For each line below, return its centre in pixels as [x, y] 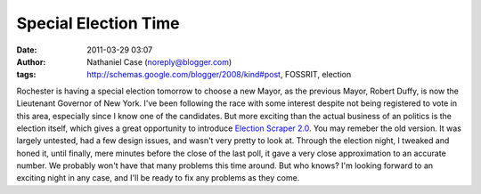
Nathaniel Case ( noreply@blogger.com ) [159, 61]
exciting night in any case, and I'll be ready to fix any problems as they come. [158, 178]
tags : [26, 75]
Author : [31, 61]
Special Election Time [98, 23]
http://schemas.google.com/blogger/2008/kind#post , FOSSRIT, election [219, 75]
